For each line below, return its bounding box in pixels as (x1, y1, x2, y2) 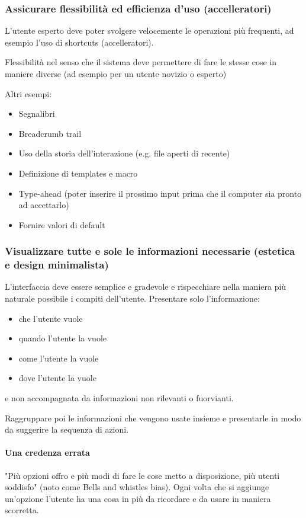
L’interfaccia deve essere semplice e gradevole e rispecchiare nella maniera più (5, 280, 286, 293)
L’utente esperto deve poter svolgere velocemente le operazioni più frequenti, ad (5, 24, 294, 37)
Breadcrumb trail (18, 127, 82, 139)
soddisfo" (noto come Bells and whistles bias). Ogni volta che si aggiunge (5, 481, 269, 493)
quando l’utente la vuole (18, 332, 107, 344)
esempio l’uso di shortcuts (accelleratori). (5, 36, 154, 48)
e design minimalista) (5, 257, 109, 272)
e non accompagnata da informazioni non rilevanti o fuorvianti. (5, 392, 234, 404)
